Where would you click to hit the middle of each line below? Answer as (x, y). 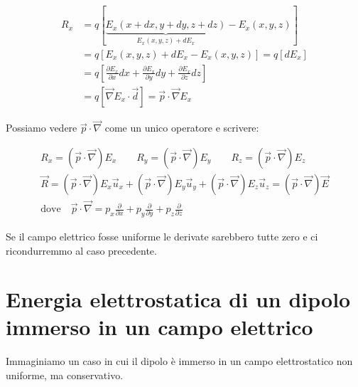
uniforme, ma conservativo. (65, 375)
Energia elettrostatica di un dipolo (178, 299)
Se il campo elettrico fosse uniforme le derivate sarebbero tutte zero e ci (162, 236)
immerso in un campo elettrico (159, 327)
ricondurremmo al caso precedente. (81, 250)
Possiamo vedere (42, 128)
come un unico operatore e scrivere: (182, 128)
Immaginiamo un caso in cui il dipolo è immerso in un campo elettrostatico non (179, 361)
